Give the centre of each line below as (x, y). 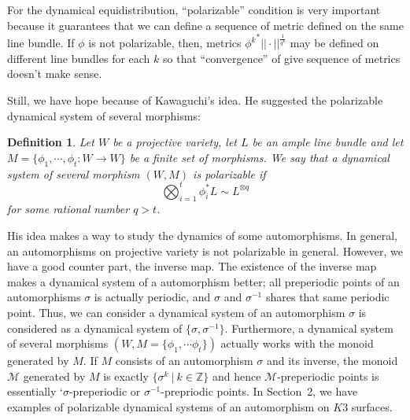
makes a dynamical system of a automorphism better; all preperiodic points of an (203, 281)
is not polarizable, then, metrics (165, 43)
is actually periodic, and (152, 297)
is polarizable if (229, 173)
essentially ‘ (35, 391)
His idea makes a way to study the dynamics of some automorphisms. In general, (203, 236)
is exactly (126, 376)
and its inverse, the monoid (332, 361)
